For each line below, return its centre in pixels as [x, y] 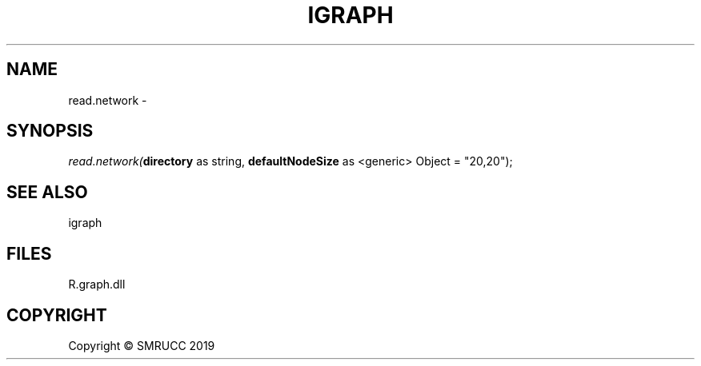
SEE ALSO [47, 192]
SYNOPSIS [50, 131]
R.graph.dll [97, 284]
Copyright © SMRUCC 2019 [142, 345]
